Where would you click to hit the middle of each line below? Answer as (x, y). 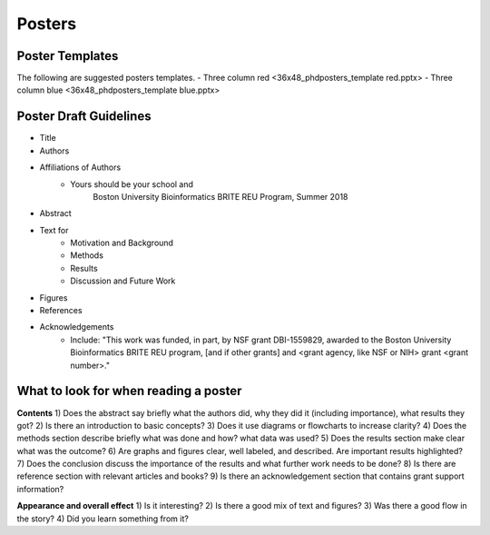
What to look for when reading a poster (129, 391)
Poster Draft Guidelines (84, 117)
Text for (54, 230)
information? (40, 489)
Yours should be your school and (132, 184)
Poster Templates (68, 56)
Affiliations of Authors (80, 167)
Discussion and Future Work (123, 281)
